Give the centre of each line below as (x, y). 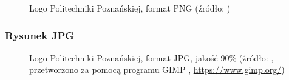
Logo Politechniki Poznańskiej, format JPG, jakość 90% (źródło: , (151, 57)
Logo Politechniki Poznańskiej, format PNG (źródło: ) (130, 8)
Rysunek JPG (40, 35)
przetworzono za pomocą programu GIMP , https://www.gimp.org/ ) (157, 69)
